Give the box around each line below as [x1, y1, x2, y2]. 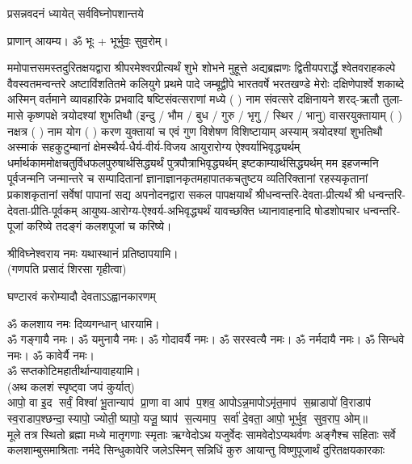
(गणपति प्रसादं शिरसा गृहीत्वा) [7, 260, 127, 277]
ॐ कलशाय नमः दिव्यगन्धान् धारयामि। [7, 314, 160, 331]
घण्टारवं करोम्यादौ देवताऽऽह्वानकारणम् [7, 287, 156, 304]
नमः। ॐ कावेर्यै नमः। [7, 346, 95, 363]
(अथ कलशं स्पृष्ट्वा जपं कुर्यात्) [7, 378, 135, 394]
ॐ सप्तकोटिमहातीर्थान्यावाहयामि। [7, 362, 141, 379]
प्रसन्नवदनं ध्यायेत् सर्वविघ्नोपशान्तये [7, 5, 144, 21]
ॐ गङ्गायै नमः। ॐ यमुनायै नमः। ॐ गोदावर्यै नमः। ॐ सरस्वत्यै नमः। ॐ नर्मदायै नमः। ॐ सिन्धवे [7, 331, 405, 348]
